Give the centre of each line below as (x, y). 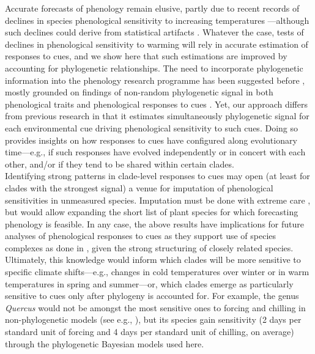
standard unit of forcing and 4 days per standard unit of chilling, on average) (150, 332)
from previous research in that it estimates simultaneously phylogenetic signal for (157, 116)
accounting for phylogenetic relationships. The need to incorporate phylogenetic (154, 68)
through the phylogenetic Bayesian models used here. (105, 343)
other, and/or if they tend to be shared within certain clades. (120, 164)
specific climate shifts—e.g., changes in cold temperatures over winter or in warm (157, 272)
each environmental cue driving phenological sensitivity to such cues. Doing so (151, 127)
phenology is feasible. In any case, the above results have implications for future (155, 223)
